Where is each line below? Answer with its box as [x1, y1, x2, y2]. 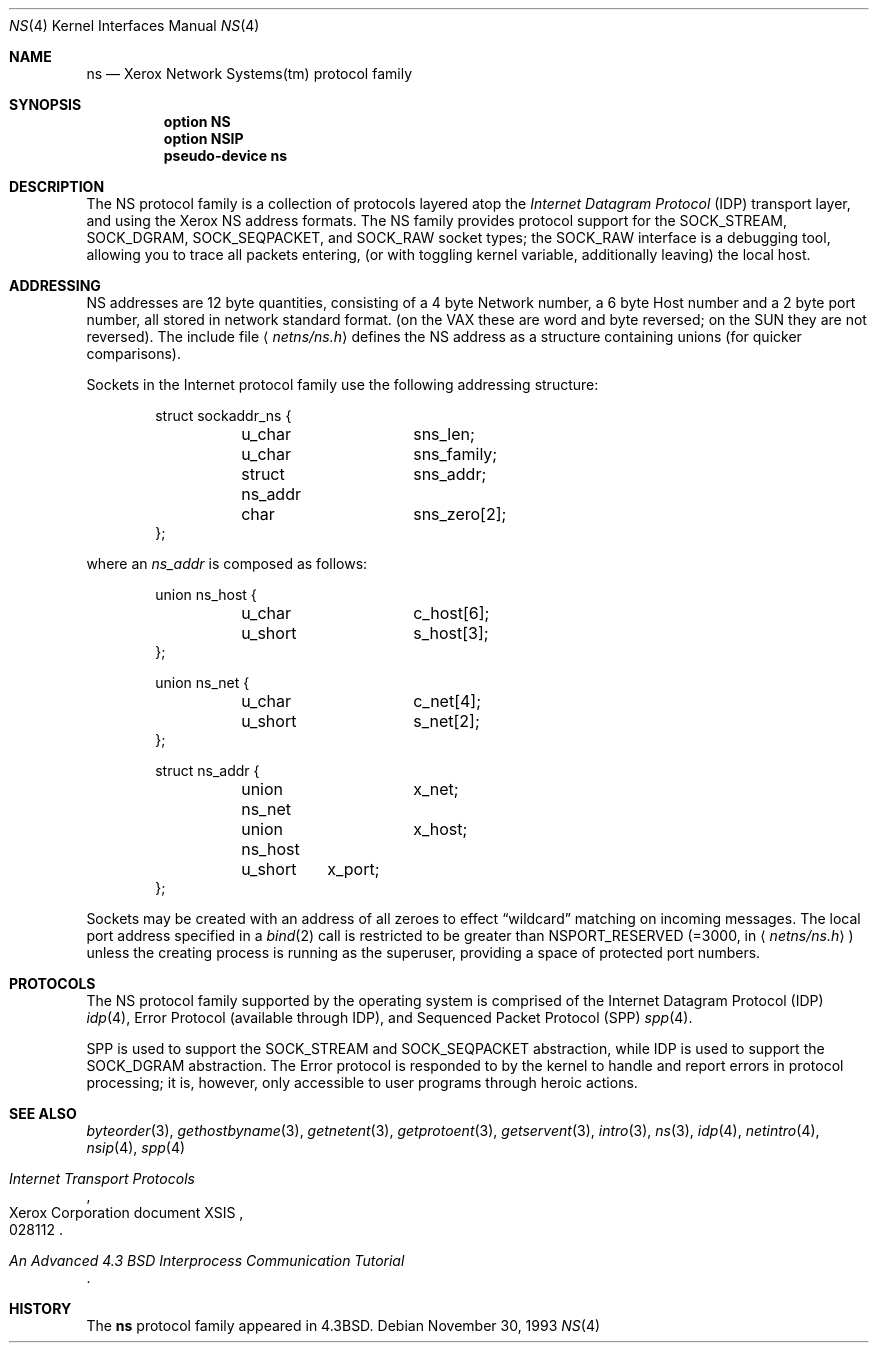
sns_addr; [413, 464, 487, 484]
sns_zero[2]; [413, 504, 507, 524]
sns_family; [413, 444, 498, 464]
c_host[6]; [413, 603, 490, 623]
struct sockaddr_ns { [155, 407, 292, 424]
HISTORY [9, 1300, 72, 1317]
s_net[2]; [413, 711, 480, 731]
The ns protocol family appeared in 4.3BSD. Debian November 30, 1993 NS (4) [86, 1317, 601, 1334]
